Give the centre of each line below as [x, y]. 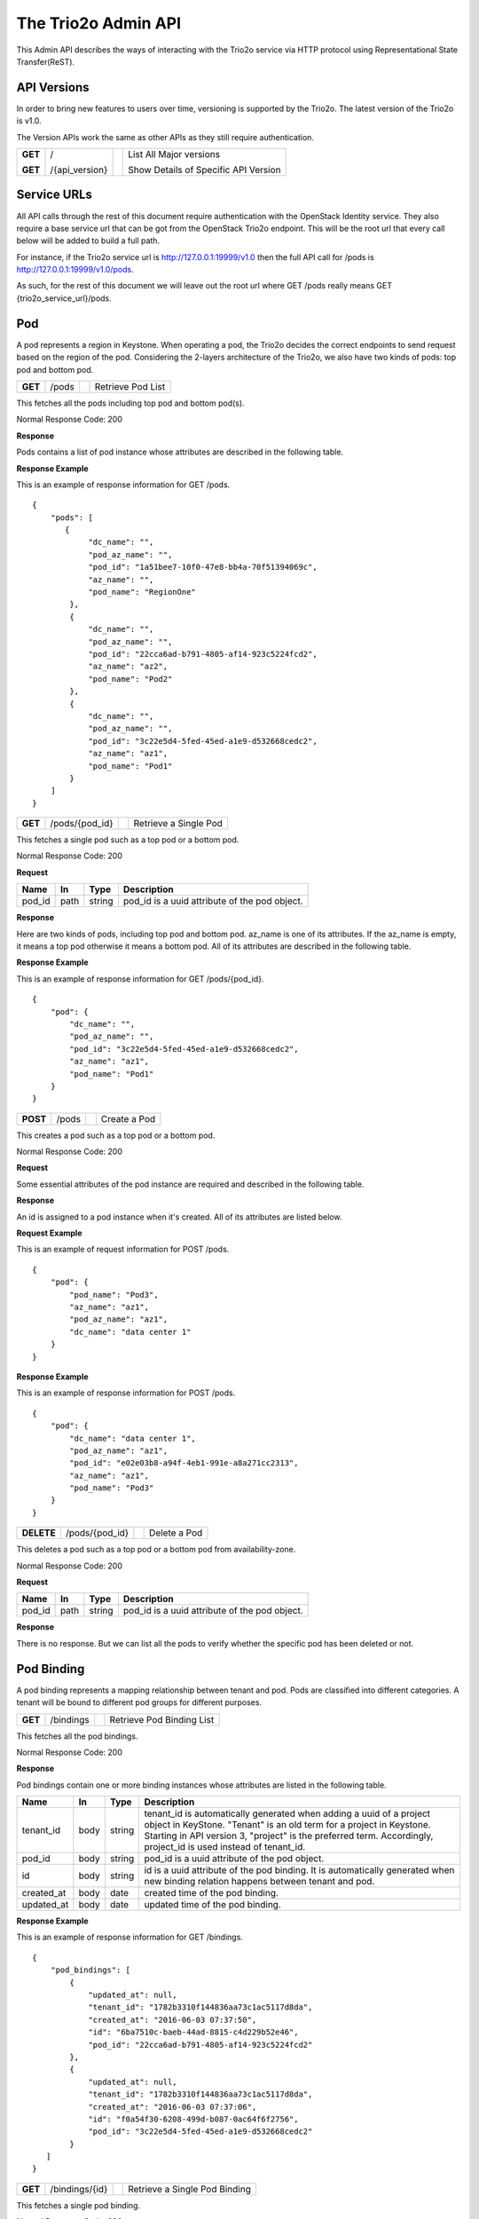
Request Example [49, 1233]
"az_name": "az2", [128, 667]
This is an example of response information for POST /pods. [126, 1393]
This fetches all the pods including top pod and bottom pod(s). [130, 403]
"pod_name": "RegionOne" [142, 592]
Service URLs [55, 195]
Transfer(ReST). [46, 61]
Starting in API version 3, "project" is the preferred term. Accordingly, [289, 1836]
